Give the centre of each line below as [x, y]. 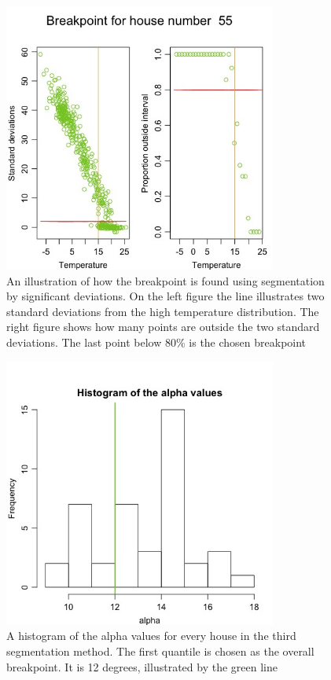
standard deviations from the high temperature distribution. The [163, 311]
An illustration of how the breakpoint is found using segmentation [165, 280]
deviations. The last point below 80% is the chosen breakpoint [156, 342]
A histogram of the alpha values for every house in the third [151, 636]
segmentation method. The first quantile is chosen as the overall [160, 651]
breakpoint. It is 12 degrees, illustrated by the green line [142, 666]
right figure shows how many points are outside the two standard [163, 327]
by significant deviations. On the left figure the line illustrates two [165, 296]
